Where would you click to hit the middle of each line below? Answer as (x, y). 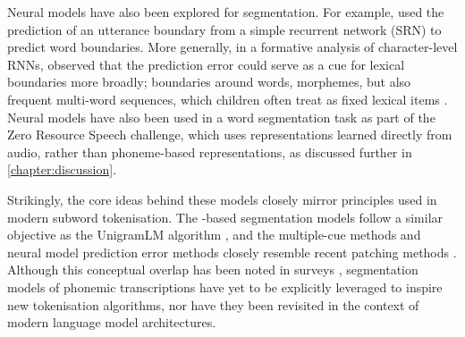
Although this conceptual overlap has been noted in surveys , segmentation (213, 270)
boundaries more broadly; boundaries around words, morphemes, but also (209, 82)
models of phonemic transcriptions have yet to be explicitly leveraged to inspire (225, 286)
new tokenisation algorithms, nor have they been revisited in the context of (213, 304)
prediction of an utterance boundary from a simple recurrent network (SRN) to (224, 29)
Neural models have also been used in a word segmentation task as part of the (221, 117)
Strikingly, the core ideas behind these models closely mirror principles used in (222, 199)
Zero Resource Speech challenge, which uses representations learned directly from (230, 135)
